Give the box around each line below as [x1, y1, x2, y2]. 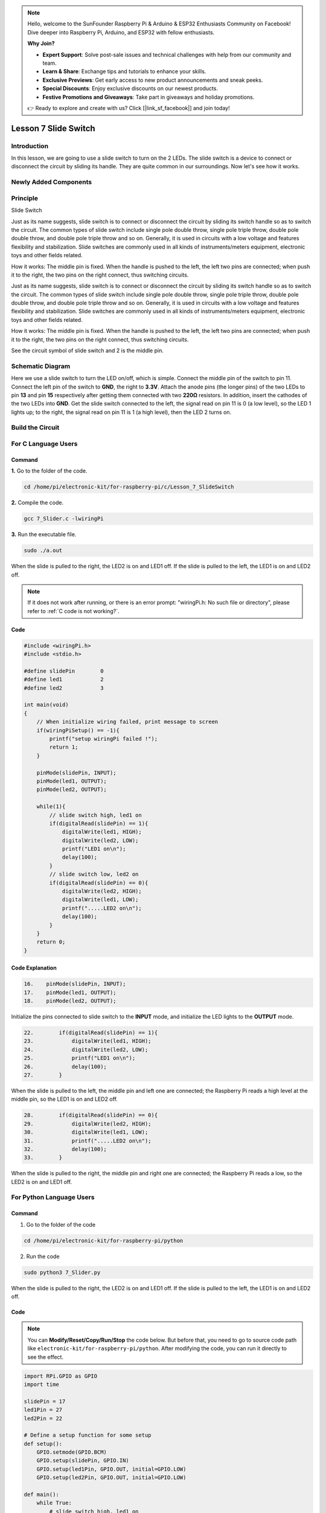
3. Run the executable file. [11, 531, 77, 538]
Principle [11, 194, 39, 202]
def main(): [24, 1491, 60, 1498]
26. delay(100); [24, 1063, 107, 1070]
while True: [36, 1500, 72, 1506]
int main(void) [24, 701, 69, 708]
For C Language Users [11, 439, 78, 448]
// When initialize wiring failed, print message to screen [36, 718, 219, 726]
